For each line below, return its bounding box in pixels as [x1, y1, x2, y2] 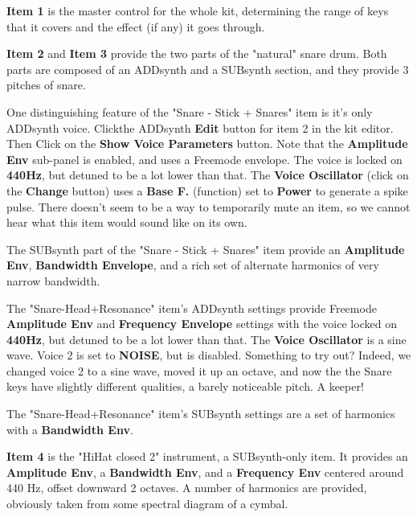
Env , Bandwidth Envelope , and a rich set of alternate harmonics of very [6, 256, 379, 273]
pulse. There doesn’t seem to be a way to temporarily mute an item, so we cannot [6, 198, 411, 215]
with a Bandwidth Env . [6, 421, 133, 437]
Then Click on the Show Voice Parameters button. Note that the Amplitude [6, 135, 408, 152]
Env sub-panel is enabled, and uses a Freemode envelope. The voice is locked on [6, 150, 403, 167]
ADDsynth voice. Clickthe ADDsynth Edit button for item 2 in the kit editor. [6, 119, 394, 136]
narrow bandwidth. [6, 272, 100, 289]
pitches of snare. [6, 76, 86, 93]
